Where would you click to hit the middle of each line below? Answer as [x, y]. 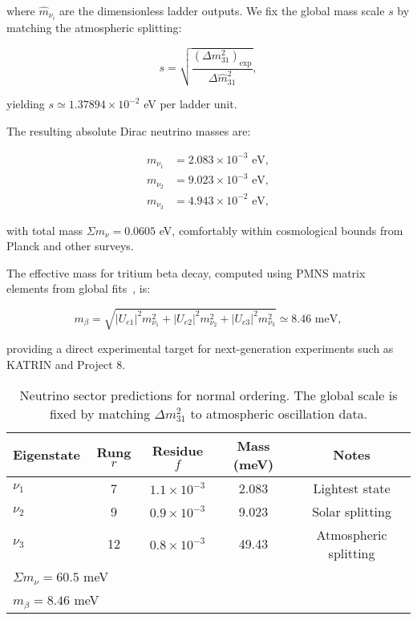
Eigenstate [47, 455]
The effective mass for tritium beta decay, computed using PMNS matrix [186, 272]
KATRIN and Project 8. [66, 365]
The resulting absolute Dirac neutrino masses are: [129, 130]
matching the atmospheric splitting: [94, 28]
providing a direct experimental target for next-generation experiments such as [200, 348]
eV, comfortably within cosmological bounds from [281, 230]
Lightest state [352, 488]
